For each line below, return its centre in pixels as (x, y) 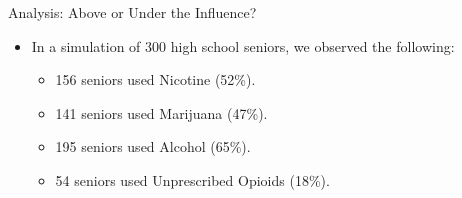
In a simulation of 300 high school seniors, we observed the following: (243, 45)
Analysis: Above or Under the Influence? (132, 12)
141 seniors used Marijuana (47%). (161, 112)
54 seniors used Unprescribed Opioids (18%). (192, 179)
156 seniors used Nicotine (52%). (155, 79)
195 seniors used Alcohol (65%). (153, 146)
